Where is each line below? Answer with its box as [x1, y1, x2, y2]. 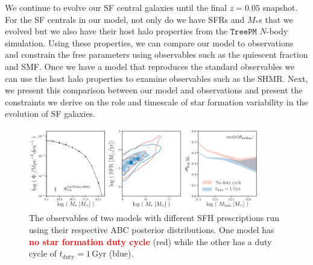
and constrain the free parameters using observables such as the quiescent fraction [5, 48, 308, 61]
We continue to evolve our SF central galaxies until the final [5, 1, 227, 13]
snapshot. [262, 1, 298, 13]
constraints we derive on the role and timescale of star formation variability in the [5, 95, 308, 108]
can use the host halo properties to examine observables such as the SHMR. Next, [5, 72, 308, 84]
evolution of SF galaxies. [5, 107, 96, 120]
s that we [259, 13, 293, 25]
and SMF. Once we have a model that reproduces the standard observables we [5, 60, 295, 72]
